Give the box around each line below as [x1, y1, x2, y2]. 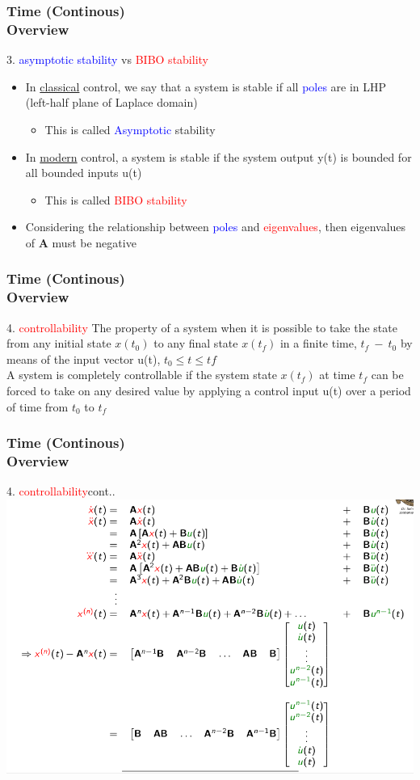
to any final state [153, 335, 238, 352]
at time [319, 366, 355, 383]
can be [371, 366, 404, 383]
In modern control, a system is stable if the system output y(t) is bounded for [25, 148, 412, 165]
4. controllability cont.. [6, 483, 115, 500]
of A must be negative [25, 234, 136, 251]
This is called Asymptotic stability [44, 120, 216, 137]
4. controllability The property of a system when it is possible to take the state [6, 318, 397, 335]
